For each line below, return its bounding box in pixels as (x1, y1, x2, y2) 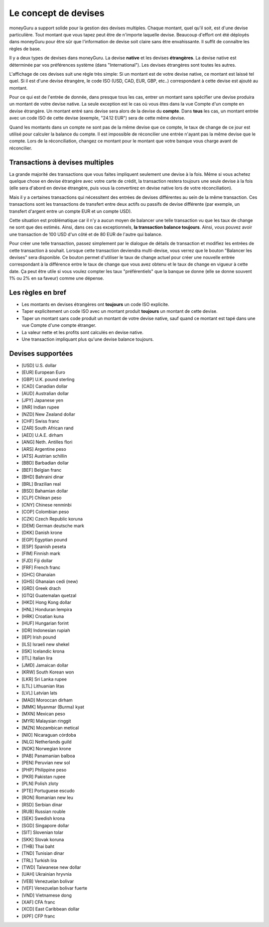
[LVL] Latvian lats (21, 690, 57, 696)
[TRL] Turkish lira (21, 857, 57, 863)
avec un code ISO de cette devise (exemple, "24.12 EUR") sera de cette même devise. (9, 115, 185, 121)
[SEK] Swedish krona (21, 815, 65, 821)
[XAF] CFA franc (21, 899, 56, 905)
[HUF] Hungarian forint (21, 620, 69, 626)
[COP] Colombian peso (21, 509, 69, 515)
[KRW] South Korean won (21, 669, 74, 675)
